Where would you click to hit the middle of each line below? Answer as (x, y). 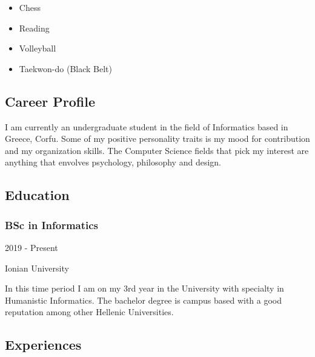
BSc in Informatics (52, 225)
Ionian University (37, 268)
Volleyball (38, 48)
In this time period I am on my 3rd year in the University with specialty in (144, 288)
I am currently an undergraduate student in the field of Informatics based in (147, 126)
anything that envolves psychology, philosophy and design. (113, 162)
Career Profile (50, 101)
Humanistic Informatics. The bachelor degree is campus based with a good (144, 300)
